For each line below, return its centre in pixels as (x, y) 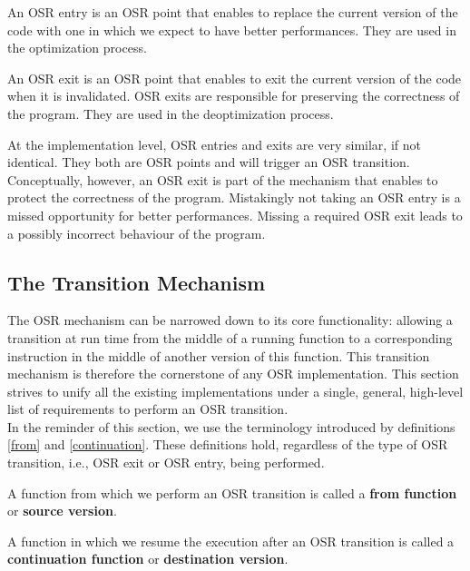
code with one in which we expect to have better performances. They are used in (232, 30)
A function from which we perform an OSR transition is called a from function (232, 492)
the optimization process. (77, 48)
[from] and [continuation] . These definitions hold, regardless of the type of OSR (228, 444)
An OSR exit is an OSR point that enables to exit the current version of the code (235, 78)
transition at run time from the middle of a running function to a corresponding (230, 337)
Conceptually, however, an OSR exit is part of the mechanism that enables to (223, 179)
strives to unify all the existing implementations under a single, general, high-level (235, 391)
